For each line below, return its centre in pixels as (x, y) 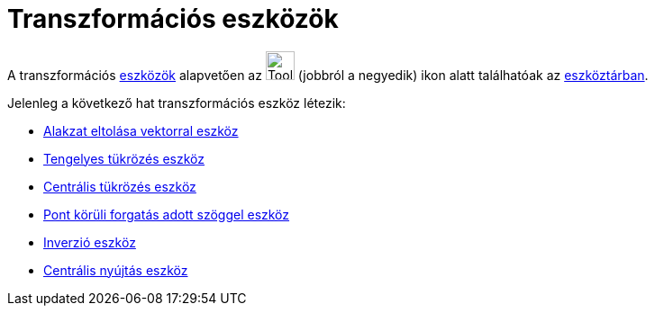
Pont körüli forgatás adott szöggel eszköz (167, 214)
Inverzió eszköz (90, 242)
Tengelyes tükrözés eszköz (124, 158)
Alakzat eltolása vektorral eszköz (141, 130)
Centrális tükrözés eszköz (120, 186)
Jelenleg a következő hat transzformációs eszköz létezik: (177, 103)
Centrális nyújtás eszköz (116, 270)
